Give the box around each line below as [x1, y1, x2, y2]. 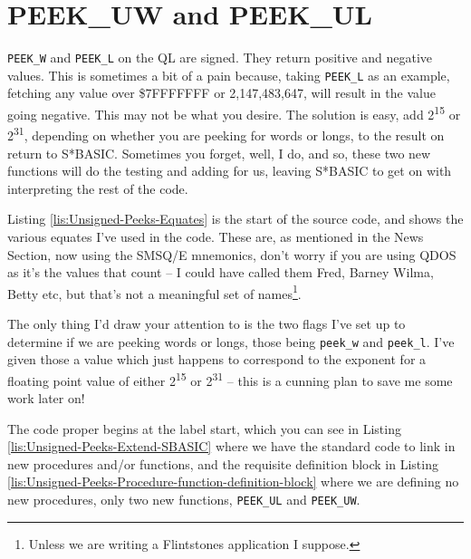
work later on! [7, 389, 85, 408]
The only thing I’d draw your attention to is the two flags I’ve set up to [7, 313, 406, 333]
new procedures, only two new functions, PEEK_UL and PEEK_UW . [7, 490, 360, 508]
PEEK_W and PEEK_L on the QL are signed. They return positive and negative [7, 48, 433, 67]
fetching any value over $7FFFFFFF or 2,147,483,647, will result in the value [7, 83, 436, 102]
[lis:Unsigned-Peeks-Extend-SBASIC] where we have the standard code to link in [7, 437, 456, 456]
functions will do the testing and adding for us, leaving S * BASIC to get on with [7, 161, 452, 180]
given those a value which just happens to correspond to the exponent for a [7, 350, 427, 369]
